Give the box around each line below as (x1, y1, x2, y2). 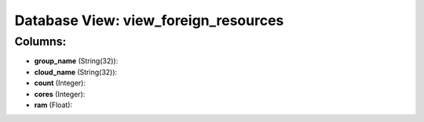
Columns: (14, 34, 67, 48)
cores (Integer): (34, 89, 86, 99)
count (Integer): (34, 78, 86, 88)
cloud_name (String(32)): (34, 67, 118, 77)
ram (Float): (34, 100, 73, 109)
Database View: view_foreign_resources (14, 12, 284, 29)
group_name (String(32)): (34, 56, 119, 66)
